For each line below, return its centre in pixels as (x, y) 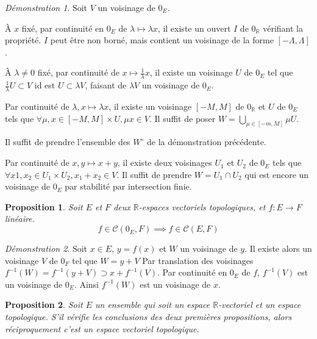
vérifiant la (283, 28)
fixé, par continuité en (63, 28)
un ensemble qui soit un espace (152, 305)
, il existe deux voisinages (165, 162)
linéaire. (20, 219)
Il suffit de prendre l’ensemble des (68, 142)
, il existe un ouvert (194, 28)
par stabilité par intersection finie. (128, 186)
